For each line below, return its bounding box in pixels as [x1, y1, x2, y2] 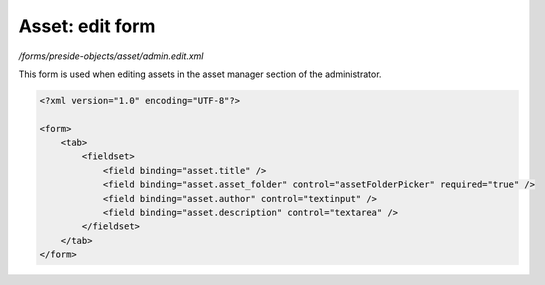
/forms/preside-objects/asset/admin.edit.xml [18, 50, 204, 62]
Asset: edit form [18, 15, 156, 37]
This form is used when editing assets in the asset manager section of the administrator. [18, 68, 382, 80]
